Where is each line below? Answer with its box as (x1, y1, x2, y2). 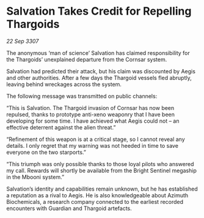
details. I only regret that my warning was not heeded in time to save (6, 142, 179, 149)
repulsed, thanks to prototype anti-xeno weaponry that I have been (6, 111, 175, 118)
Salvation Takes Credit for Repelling (6, 4, 192, 18)
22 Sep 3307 (6, 37, 39, 45)
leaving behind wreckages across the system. (6, 81, 122, 88)
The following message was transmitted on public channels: (6, 92, 158, 100)
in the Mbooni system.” (6, 173, 65, 181)
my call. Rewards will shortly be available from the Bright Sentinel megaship (6, 167, 197, 174)
